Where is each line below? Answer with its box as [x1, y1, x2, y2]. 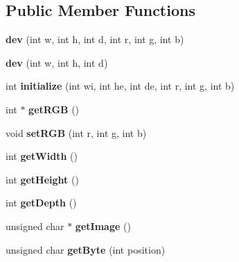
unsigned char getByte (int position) [6, 242, 166, 256]
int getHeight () [6, 172, 79, 186]
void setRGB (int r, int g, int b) [6, 125, 147, 140]
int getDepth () [6, 195, 77, 210]
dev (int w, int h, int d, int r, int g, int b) [6, 32, 184, 47]
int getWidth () [6, 149, 78, 163]
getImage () [75, 218, 131, 233]
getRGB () [28, 101, 80, 116]
